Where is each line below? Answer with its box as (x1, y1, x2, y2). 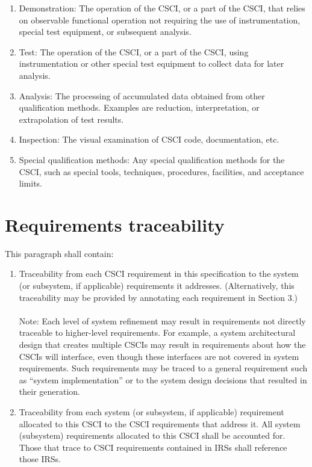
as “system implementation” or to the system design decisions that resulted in (19, 373, 307, 386)
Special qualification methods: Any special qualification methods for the (19, 153, 285, 165)
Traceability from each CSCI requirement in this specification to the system (19, 267, 299, 280)
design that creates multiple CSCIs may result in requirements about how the (19, 338, 306, 350)
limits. (19, 177, 42, 190)
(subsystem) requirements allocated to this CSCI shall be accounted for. (19, 429, 285, 442)
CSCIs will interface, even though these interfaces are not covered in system (19, 350, 299, 362)
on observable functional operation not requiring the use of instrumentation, (19, 13, 301, 26)
